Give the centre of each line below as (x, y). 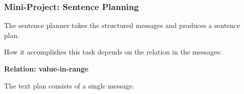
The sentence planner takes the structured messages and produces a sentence (122, 25)
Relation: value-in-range (46, 68)
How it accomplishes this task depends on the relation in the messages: (113, 52)
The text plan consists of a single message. (69, 85)
